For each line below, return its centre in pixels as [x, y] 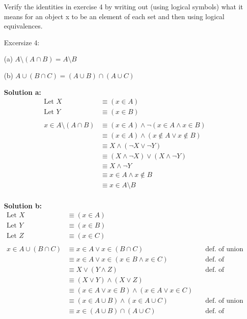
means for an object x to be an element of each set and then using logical [114, 16]
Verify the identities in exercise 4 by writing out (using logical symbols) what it [124, 6]
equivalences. [23, 26]
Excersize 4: [22, 42]
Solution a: [23, 92]
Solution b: [23, 205]
